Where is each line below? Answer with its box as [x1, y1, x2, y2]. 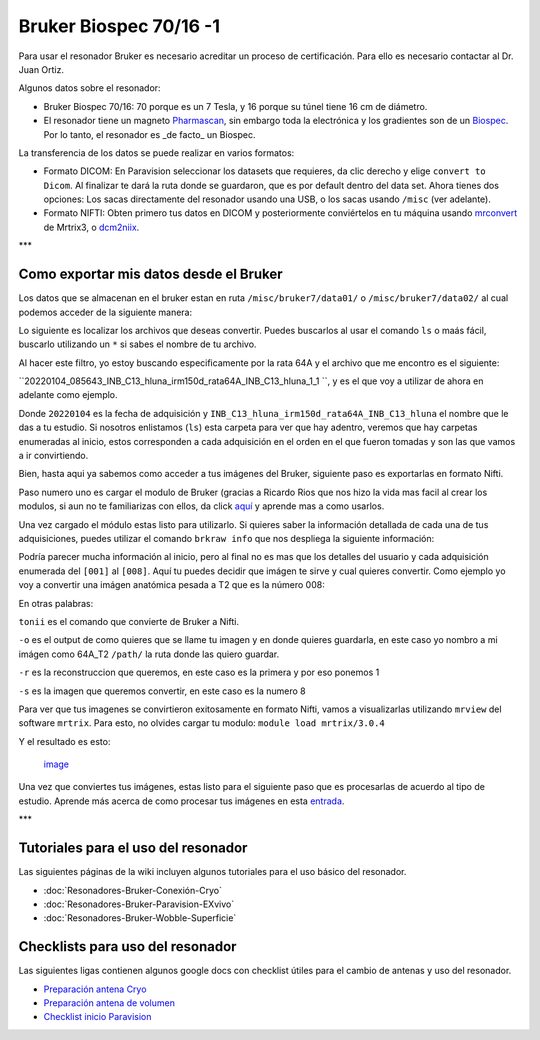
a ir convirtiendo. [18, 450, 89, 462]
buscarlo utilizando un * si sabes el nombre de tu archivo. [18, 338, 257, 350]
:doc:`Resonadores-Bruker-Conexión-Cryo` [43, 884, 222, 896]
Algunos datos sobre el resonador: [18, 82, 161, 94]
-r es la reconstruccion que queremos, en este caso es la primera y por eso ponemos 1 [18, 666, 380, 679]
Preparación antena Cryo [43, 983, 147, 995]
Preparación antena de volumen [43, 997, 175, 1009]
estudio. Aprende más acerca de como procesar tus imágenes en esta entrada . [18, 795, 345, 807]
